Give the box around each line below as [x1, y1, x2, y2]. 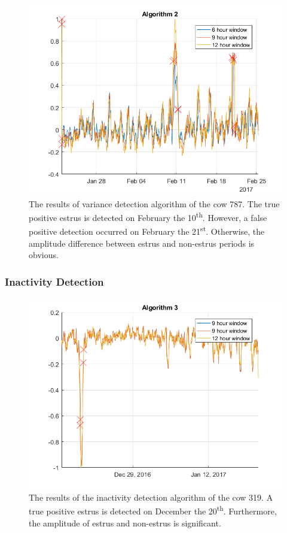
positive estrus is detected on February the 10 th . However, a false [29, 210, 267, 223]
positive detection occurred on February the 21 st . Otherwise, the [29, 223, 265, 238]
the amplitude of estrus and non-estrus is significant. [29, 516, 221, 529]
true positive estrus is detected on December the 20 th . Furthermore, [29, 503, 277, 517]
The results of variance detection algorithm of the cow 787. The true [29, 197, 280, 210]
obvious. [29, 249, 59, 261]
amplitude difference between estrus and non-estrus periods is [29, 237, 255, 249]
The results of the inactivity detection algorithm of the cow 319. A [29, 490, 273, 503]
